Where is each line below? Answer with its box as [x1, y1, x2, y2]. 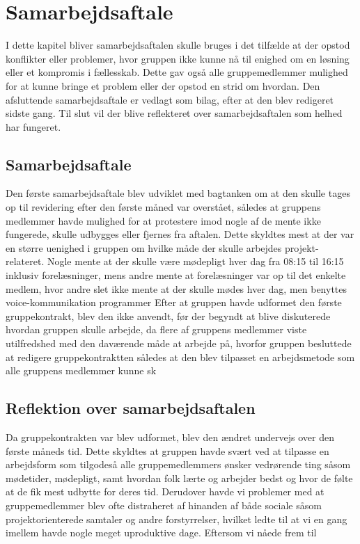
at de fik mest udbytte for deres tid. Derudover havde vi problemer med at [6, 484, 324, 499]
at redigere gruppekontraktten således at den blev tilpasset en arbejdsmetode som [6, 349, 355, 364]
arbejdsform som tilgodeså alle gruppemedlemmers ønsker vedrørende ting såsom [6, 457, 351, 472]
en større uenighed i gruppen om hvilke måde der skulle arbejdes [6, 240, 282, 255]
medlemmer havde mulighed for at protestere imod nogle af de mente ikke [6, 213, 321, 227]
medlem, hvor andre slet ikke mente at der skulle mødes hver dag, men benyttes [6, 281, 347, 296]
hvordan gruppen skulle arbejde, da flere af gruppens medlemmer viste [6, 322, 307, 337]
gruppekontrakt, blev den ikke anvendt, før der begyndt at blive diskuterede [6, 308, 331, 323]
